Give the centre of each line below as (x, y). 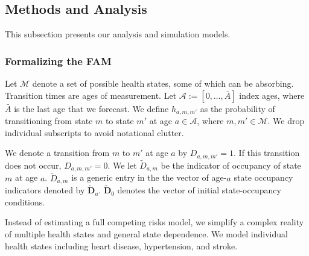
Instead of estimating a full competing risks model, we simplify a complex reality (154, 222)
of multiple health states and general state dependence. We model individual (146, 234)
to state (119, 121)
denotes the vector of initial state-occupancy (199, 190)
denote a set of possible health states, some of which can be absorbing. (163, 83)
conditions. (25, 201)
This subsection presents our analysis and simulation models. (118, 34)
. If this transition (267, 153)
